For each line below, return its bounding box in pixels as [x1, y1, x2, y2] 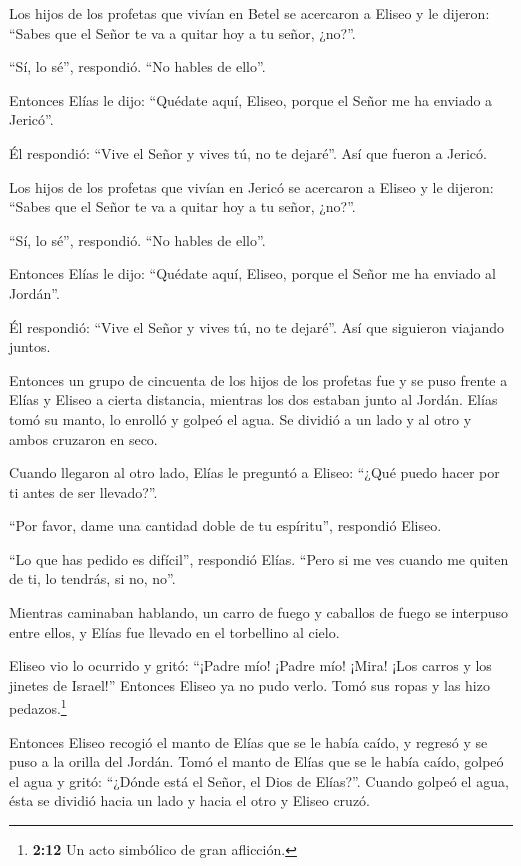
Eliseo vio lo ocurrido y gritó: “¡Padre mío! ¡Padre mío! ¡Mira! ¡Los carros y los [9, 655, 492, 676]
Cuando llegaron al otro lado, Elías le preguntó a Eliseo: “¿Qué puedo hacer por [9, 462, 500, 483]
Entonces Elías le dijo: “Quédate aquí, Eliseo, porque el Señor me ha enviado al [9, 263, 497, 284]
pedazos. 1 [9, 695, 67, 719]
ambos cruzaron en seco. [9, 428, 158, 449]
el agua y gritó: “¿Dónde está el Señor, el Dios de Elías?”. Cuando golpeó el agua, [9, 770, 509, 791]
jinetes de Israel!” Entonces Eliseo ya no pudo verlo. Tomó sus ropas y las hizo [9, 674, 490, 695]
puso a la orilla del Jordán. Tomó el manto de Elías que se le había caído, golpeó [9, 751, 504, 772]
